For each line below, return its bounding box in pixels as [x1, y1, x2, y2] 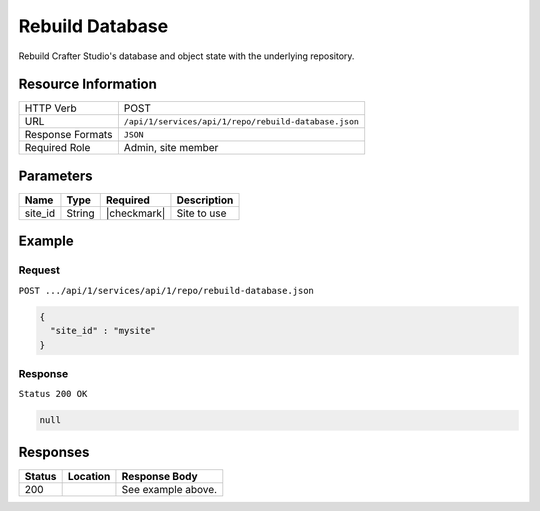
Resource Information [18, 76, 157, 93]
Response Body [121, 469, 199, 483]
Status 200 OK [18, 388, 88, 400]
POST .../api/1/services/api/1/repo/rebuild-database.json [18, 285, 315, 296]
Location [67, 469, 111, 483]
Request [18, 263, 60, 277]
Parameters [18, 167, 93, 184]
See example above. [121, 482, 218, 496]
